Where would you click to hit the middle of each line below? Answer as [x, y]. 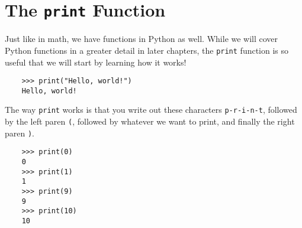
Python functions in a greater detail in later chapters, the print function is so [147, 50]
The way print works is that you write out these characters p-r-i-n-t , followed [151, 110]
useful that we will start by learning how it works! [96, 62]
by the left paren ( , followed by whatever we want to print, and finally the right [150, 121]
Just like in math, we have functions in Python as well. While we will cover [142, 39]
